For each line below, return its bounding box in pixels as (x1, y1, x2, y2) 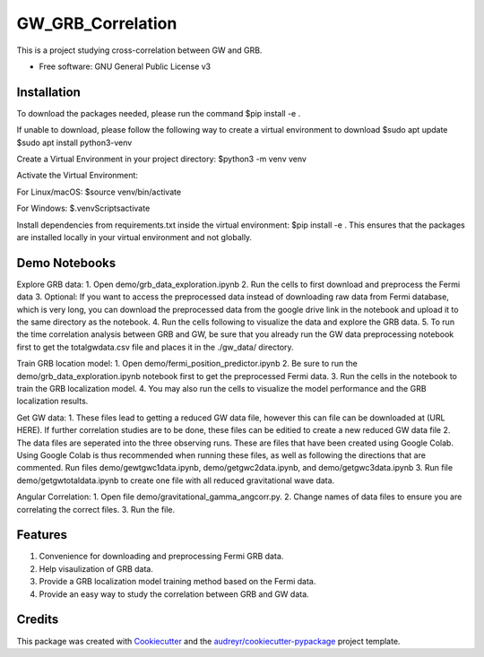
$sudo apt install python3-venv (16, 137, 133, 148)
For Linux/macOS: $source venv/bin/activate (16, 186, 182, 197)
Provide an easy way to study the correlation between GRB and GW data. (39, 588, 309, 600)
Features (16, 527, 67, 542)
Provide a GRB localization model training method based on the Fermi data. (39, 576, 316, 587)
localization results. (16, 395, 89, 407)
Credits (16, 612, 59, 627)
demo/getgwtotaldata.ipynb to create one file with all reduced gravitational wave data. (16, 475, 335, 486)
